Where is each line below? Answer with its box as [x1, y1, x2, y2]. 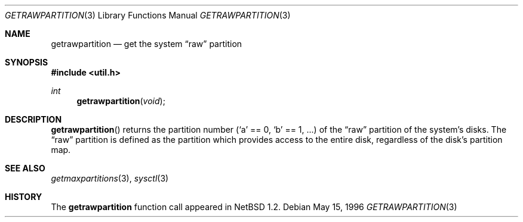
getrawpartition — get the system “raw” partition [51, 39, 242, 49]
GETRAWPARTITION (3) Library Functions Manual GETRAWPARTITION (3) [5, 10, 291, 20]
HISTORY [5, 192, 42, 202]
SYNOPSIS [5, 57, 48, 67]
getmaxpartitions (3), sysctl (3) [51, 173, 169, 183]
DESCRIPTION [5, 114, 62, 124]
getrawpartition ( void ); [76, 96, 165, 106]
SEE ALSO [5, 163, 45, 173]
